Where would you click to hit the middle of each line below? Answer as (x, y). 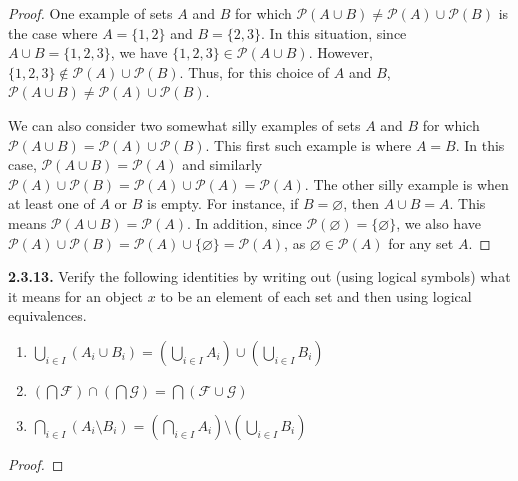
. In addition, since (244, 222)
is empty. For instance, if (223, 203)
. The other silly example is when (406, 183)
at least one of (51, 203)
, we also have (438, 222)
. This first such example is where (308, 144)
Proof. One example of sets (90, 13)
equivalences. (47, 315)
